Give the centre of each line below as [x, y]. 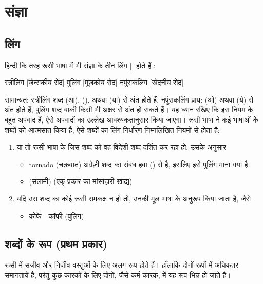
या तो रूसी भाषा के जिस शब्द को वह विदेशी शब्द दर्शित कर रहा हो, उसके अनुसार [121, 147]
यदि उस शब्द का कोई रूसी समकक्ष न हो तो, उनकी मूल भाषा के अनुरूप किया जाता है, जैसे [134, 198]
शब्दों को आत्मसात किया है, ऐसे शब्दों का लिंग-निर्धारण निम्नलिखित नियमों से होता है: [112, 129]
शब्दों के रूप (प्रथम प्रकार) [56, 243]
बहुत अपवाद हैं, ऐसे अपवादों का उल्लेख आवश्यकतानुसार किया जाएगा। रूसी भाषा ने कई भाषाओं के [132, 119]
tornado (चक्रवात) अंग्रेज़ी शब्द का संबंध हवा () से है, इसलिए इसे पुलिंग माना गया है [138, 164]
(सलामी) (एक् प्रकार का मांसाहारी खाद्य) [81, 181]
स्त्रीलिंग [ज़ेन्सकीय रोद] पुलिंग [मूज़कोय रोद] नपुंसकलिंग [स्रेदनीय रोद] [94, 82]
